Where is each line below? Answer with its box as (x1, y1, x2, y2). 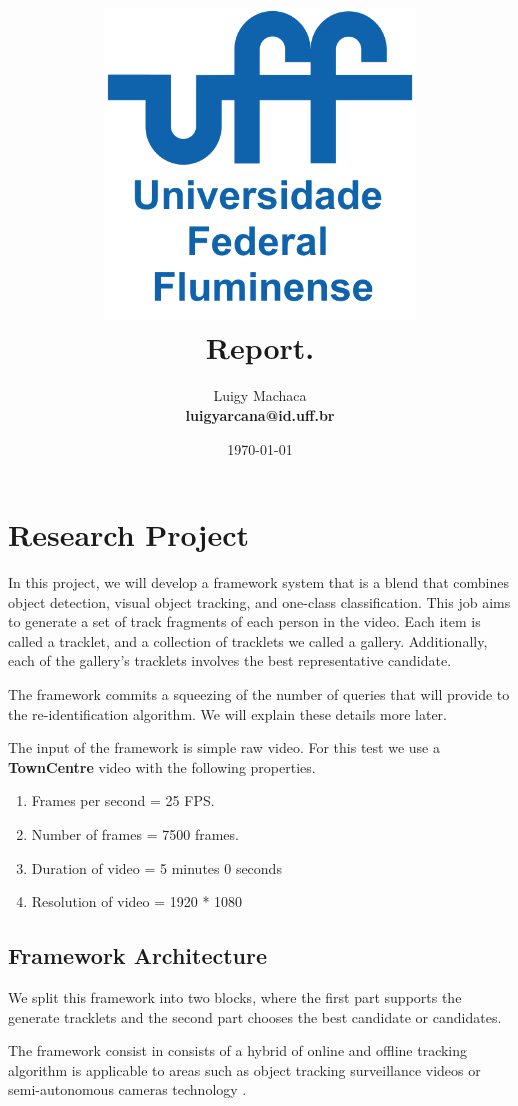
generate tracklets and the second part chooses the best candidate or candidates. (8, 1006, 502, 1027)
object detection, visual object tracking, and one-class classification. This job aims (8, 591, 511, 612)
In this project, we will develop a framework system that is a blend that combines (8, 572, 509, 593)
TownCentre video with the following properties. (8, 756, 316, 777)
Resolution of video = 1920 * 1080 (31, 891, 243, 912)
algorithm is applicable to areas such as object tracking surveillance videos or (8, 1059, 481, 1080)
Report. (205, 327, 315, 368)
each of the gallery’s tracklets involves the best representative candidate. (8, 650, 452, 671)
